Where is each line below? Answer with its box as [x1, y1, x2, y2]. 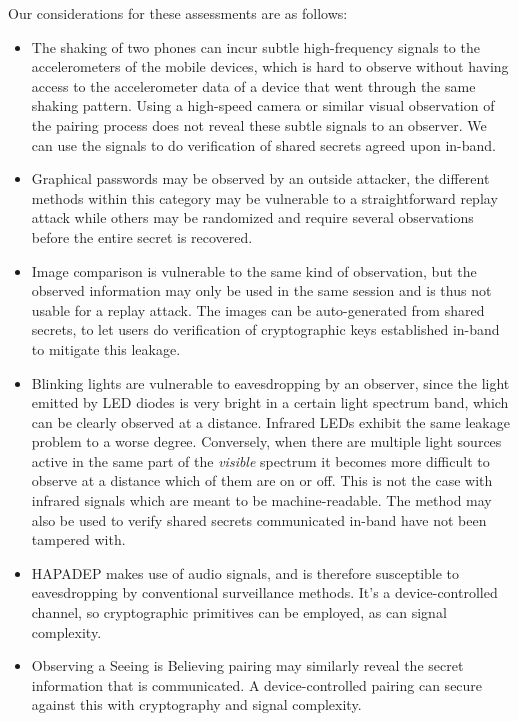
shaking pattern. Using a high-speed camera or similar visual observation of [31, 95, 495, 116]
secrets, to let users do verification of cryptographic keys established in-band [31, 319, 500, 340]
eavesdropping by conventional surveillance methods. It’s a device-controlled [31, 582, 498, 603]
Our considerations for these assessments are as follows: [8, 3, 348, 23]
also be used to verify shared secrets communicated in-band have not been [31, 509, 487, 530]
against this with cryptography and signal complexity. [31, 694, 362, 715]
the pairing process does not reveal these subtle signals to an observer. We [31, 114, 487, 135]
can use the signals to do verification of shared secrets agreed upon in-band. [31, 134, 496, 155]
